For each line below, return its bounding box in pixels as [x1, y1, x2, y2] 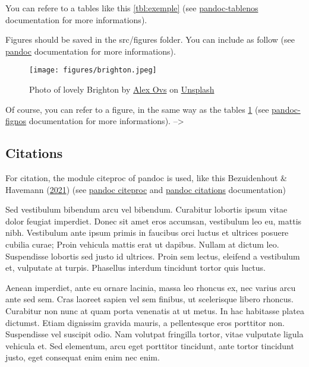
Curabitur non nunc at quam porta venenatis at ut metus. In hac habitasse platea [5, 304, 304, 317]
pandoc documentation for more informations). [5, 45, 176, 57]
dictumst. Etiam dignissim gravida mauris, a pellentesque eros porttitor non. [5, 316, 285, 328]
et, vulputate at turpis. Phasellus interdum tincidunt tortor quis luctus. [5, 261, 266, 274]
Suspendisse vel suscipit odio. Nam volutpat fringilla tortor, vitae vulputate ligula [5, 328, 304, 340]
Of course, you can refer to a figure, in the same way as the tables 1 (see [5, 103, 269, 115]
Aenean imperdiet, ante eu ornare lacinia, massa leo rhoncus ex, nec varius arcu [5, 281, 296, 293]
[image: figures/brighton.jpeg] [29, 66, 157, 75]
